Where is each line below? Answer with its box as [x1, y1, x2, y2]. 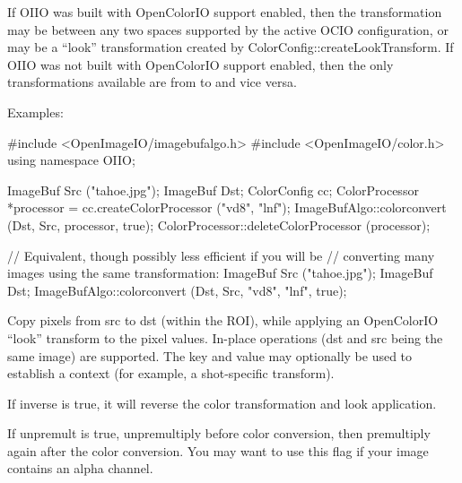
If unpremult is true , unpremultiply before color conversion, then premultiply [7, 424, 431, 443]
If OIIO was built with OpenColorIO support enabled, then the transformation [7, 3, 442, 21]
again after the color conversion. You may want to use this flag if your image [7, 441, 429, 460]
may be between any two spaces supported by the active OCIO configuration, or [7, 20, 449, 39]
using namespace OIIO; [7, 151, 135, 169]
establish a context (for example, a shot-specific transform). [7, 364, 335, 383]
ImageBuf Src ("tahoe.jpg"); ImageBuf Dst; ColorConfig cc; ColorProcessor [7, 180, 419, 199]
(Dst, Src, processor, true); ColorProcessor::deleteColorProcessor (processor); [7, 215, 431, 234]
